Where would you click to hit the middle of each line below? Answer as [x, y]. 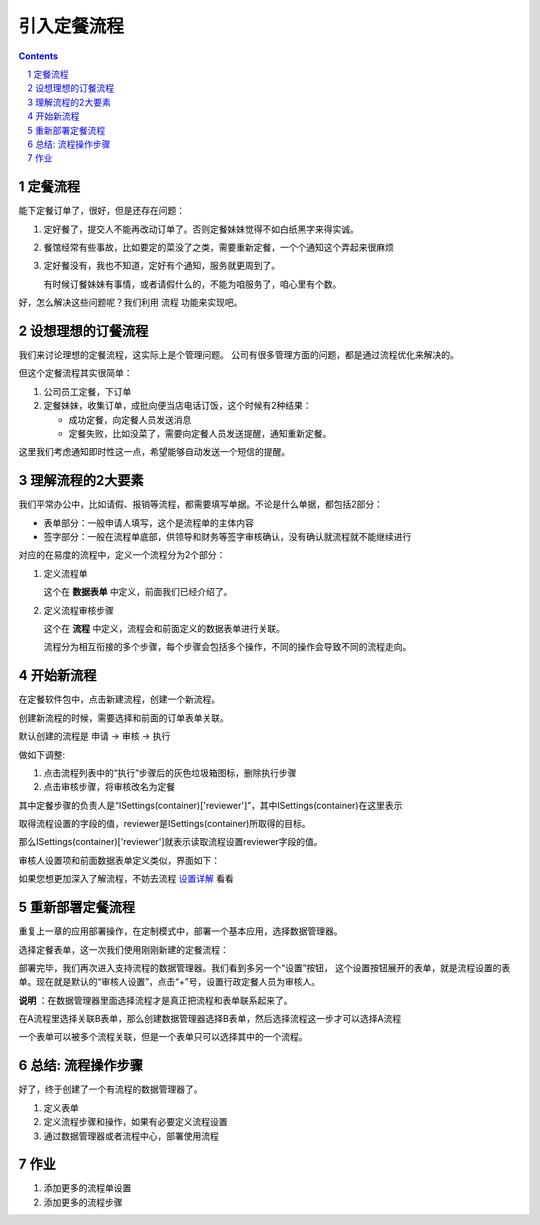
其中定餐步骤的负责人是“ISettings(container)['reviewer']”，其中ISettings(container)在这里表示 [210, 805]
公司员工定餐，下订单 [87, 391]
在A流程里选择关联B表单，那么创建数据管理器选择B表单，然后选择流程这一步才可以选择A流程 [210, 1019]
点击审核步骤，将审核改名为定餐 [109, 787]
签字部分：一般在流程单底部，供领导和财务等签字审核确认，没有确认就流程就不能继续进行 [227, 537]
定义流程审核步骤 [78, 610]
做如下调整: [42, 754]
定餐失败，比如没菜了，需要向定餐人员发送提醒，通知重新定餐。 [200, 433]
